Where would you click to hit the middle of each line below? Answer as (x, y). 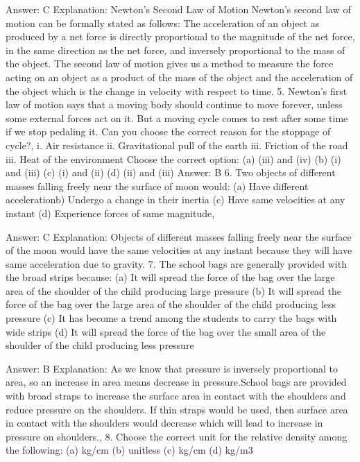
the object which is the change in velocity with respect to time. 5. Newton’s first (177, 91)
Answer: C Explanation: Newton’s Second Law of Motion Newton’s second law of (178, 9)
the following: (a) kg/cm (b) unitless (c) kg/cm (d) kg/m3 (129, 450)
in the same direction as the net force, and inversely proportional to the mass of (175, 50)
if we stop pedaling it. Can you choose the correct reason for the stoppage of (168, 131)
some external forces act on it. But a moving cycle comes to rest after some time (177, 118)
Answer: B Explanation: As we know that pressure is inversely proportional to (172, 368)
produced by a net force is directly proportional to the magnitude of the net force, (180, 36)
